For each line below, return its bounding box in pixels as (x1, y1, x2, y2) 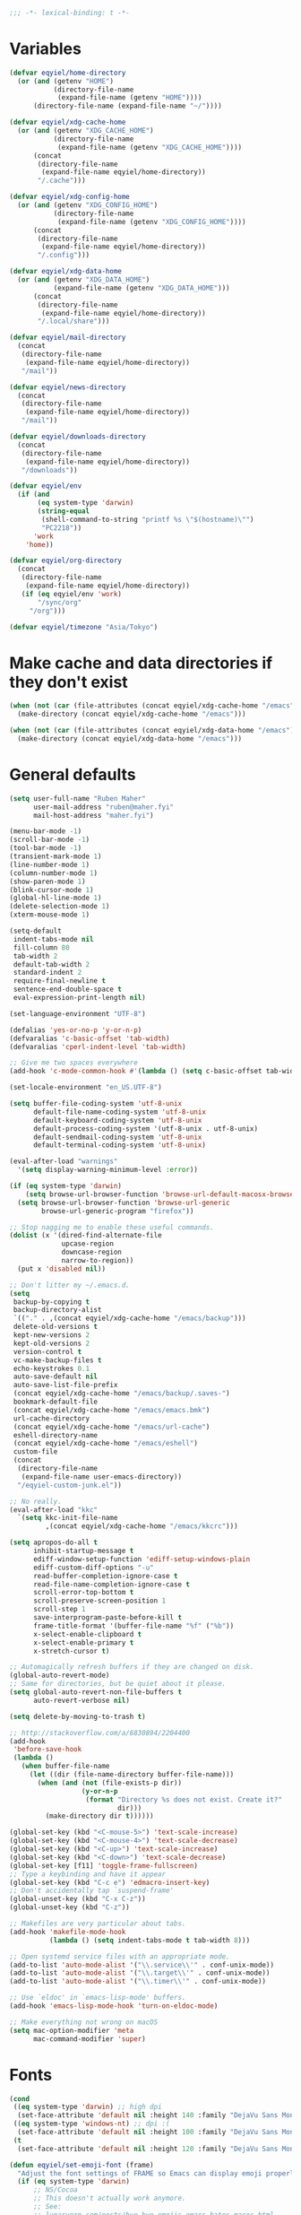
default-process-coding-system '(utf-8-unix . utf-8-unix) (32, 1124, 258, 1134)
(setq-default (9, 926, 63, 936)
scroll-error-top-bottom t (32, 1588, 134, 1597)
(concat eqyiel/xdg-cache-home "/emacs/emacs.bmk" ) (13, 1405, 211, 1414)
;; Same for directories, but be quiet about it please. (9, 1680, 227, 1689)
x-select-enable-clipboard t (32, 1629, 142, 1638)
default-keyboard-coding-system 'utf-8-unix (32, 1116, 202, 1125)
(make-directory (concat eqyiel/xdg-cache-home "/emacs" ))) (17, 709, 246, 719)
